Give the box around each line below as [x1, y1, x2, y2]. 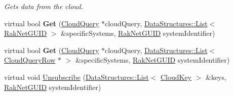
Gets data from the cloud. [4, 1, 84, 11]
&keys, [205, 71, 226, 82]
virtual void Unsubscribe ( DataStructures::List [4, 71, 149, 82]
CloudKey [160, 71, 191, 82]
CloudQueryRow [4, 55, 56, 65]
